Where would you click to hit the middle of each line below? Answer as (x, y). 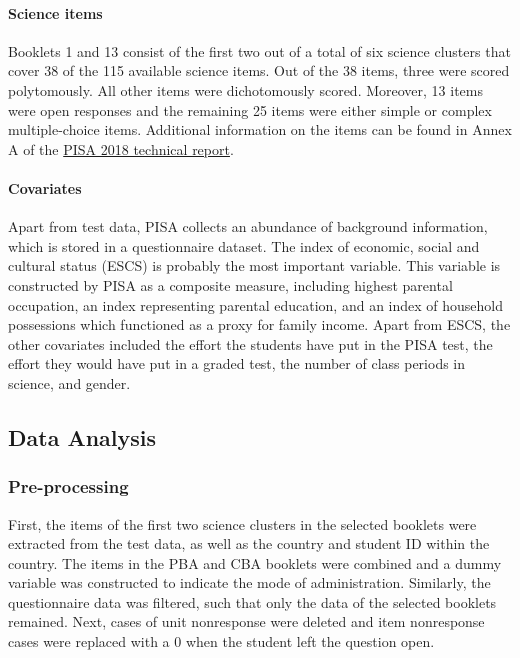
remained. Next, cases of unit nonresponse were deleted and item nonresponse (246, 621)
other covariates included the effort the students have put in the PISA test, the (250, 343)
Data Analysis (82, 436)
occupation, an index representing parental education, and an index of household (256, 304)
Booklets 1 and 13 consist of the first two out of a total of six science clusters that (259, 50)
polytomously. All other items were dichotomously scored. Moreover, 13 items (245, 89)
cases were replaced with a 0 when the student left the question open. (221, 641)
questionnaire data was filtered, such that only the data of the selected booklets (252, 601)
